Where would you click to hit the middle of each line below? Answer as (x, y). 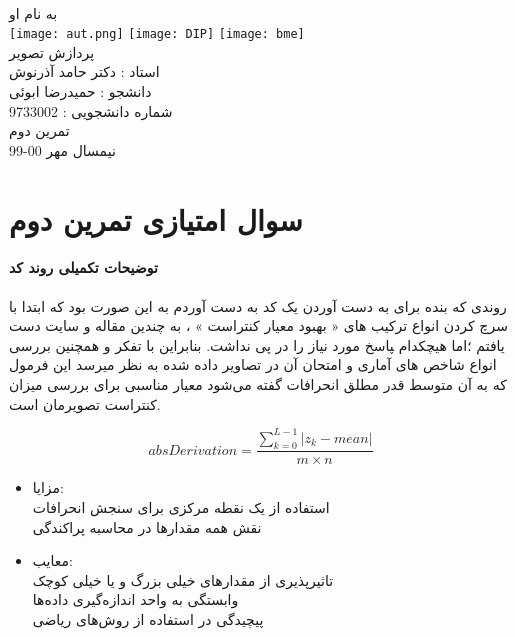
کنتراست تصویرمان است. (85, 403)
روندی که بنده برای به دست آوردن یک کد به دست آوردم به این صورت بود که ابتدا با (258, 305)
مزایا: (48, 487)
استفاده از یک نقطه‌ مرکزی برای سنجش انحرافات (181, 507)
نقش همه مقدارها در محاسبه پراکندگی (147, 526)
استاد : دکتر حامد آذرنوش (84, 71)
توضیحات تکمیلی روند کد (83, 267)
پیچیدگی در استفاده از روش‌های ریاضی (148, 619)
